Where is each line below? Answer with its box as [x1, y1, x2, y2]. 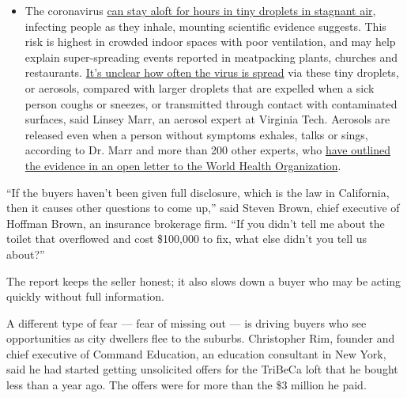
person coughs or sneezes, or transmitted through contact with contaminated [24, 95, 398, 112]
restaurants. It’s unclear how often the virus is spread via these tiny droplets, [24, 64, 399, 81]
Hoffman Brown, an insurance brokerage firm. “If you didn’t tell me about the [6, 214, 385, 231]
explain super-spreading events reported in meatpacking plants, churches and [24, 48, 398, 65]
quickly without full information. [6, 288, 164, 305]
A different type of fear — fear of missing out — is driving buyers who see [6, 314, 367, 331]
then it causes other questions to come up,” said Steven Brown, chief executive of [6, 199, 400, 216]
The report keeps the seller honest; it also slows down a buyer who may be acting [6, 272, 401, 289]
